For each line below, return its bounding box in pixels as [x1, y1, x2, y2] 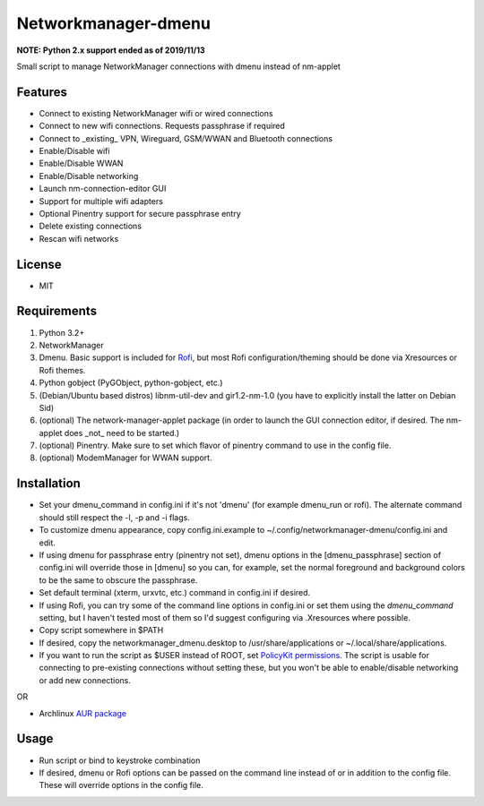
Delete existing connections [39, 220, 143, 232]
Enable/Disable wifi [39, 146, 110, 157]
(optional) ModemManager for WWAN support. [39, 452, 212, 463]
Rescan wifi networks [39, 233, 119, 244]
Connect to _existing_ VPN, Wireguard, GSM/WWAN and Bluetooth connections [39, 133, 333, 143]
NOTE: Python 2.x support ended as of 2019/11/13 [16, 45, 205, 56]
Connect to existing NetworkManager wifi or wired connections [39, 107, 273, 118]
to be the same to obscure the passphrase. [39, 574, 198, 586]
